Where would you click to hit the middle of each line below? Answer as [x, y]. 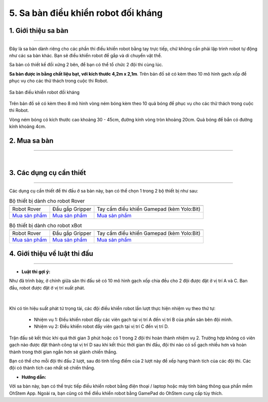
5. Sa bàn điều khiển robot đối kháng [86, 13]
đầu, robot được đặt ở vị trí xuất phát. [47, 288]
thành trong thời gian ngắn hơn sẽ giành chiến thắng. [63, 352]
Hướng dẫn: [34, 377]
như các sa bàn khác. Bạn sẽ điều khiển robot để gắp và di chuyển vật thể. [86, 55]
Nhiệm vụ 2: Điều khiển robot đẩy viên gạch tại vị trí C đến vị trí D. [101, 326]
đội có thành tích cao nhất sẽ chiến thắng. [52, 368]
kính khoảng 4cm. [28, 126]
